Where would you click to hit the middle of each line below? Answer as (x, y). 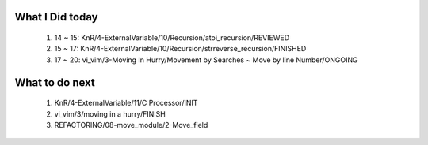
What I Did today (56, 17)
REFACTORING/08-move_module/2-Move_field (131, 125)
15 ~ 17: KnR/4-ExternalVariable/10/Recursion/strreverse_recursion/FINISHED (180, 49)
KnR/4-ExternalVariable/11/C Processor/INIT (126, 103)
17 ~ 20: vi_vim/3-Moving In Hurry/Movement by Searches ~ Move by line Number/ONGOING (206, 60)
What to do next (55, 82)
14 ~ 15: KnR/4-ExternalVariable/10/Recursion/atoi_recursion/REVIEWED (172, 38)
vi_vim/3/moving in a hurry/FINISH (110, 113)
